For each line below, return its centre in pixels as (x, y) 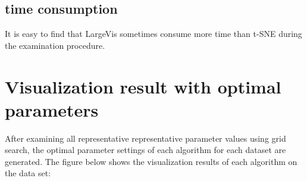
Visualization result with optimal (143, 86)
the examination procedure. (55, 45)
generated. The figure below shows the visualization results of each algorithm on (151, 161)
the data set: (28, 173)
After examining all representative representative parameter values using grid (145, 138)
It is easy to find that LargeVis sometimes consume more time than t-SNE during (153, 34)
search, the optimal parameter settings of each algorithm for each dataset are (145, 150)
